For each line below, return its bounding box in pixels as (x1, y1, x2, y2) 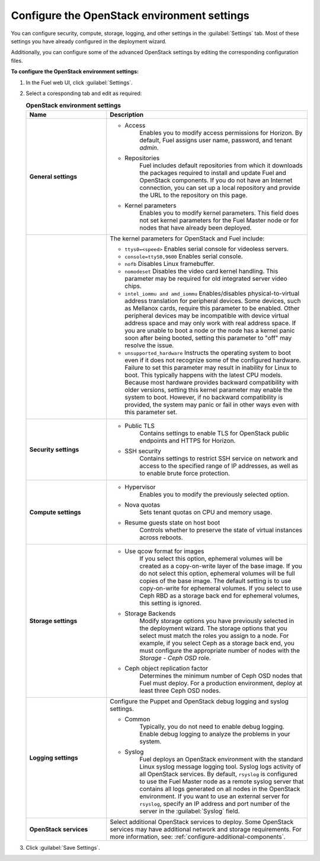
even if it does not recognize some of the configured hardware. (124, 356, 302, 364)
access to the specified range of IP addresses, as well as (139, 462, 299, 470)
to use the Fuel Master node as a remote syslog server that (139, 777, 304, 786)
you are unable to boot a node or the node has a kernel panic (124, 326, 295, 335)
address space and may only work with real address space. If (124, 319, 296, 327)
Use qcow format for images (124, 547, 204, 555)
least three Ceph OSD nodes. (139, 686, 221, 694)
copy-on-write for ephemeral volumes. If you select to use (139, 584, 302, 592)
